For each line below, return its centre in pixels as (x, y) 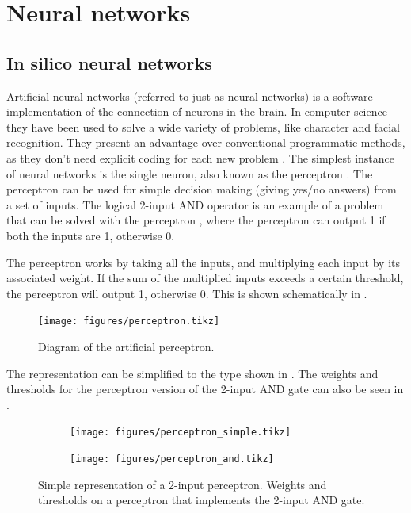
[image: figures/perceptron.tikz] (129, 322)
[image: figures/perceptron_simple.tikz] (181, 433)
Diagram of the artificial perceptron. (126, 346)
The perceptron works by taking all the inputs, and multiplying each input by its (204, 262)
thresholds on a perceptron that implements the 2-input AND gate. (202, 500)
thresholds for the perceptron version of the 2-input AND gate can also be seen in (205, 389)
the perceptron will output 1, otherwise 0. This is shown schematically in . (187, 293)
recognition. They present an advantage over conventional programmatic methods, (206, 142)
